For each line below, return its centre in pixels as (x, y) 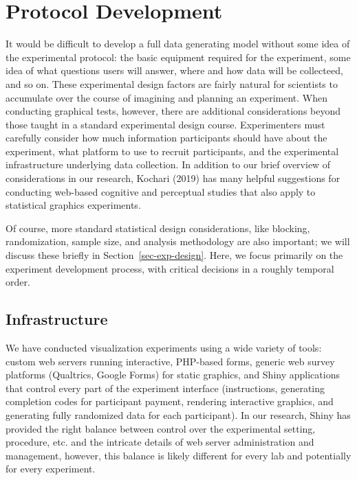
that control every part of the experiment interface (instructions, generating (165, 388)
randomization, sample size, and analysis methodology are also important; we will (178, 241)
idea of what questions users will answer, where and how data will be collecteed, (174, 70)
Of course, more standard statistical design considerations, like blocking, (158, 228)
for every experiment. (51, 469)
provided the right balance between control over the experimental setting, (161, 428)
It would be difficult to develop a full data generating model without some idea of (178, 44)
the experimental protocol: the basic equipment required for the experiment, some (178, 57)
